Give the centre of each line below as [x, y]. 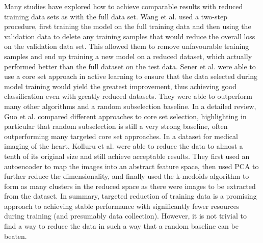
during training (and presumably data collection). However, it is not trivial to [126, 216]
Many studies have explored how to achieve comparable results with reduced [124, 6]
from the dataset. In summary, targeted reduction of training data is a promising [130, 196]
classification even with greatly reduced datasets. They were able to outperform [128, 96]
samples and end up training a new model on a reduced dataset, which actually [128, 56]
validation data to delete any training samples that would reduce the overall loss [130, 36]
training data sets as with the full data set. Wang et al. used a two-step [116, 16]
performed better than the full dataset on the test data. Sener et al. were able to [130, 66]
